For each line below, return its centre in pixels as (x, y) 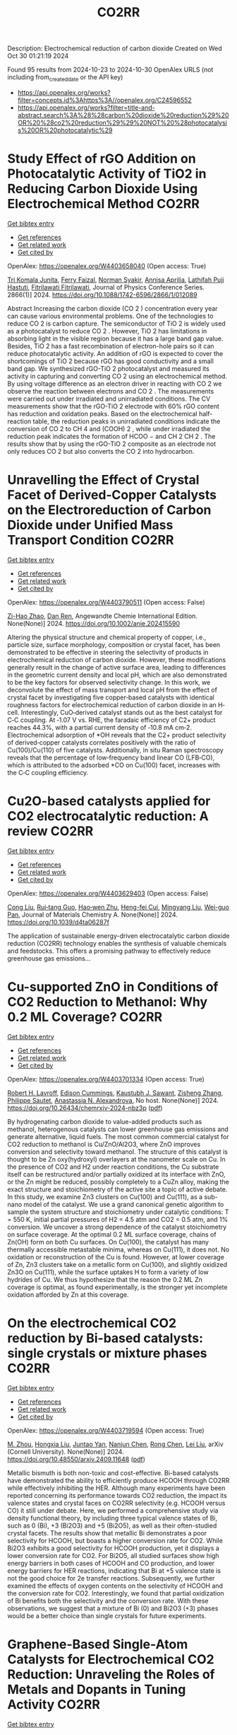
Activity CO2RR (54, 1704)
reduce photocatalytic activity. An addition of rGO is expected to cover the (115, 353)
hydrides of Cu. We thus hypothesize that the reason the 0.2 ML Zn (105, 1279)
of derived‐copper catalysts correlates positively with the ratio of (102, 742)
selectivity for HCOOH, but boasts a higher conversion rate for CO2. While (115, 1540)
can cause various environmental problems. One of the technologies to (110, 316)
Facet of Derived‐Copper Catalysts (112, 495)
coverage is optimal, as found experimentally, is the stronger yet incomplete (117, 1287)
